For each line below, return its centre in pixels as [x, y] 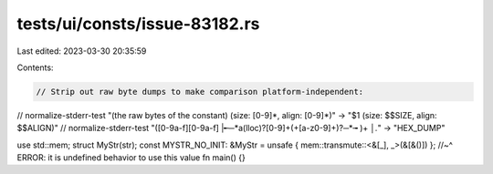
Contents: [35, 67]
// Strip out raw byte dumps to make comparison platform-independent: [200, 92]
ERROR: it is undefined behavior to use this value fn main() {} [131, 158]
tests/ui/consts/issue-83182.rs [138, 24]
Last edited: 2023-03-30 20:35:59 [82, 51]
